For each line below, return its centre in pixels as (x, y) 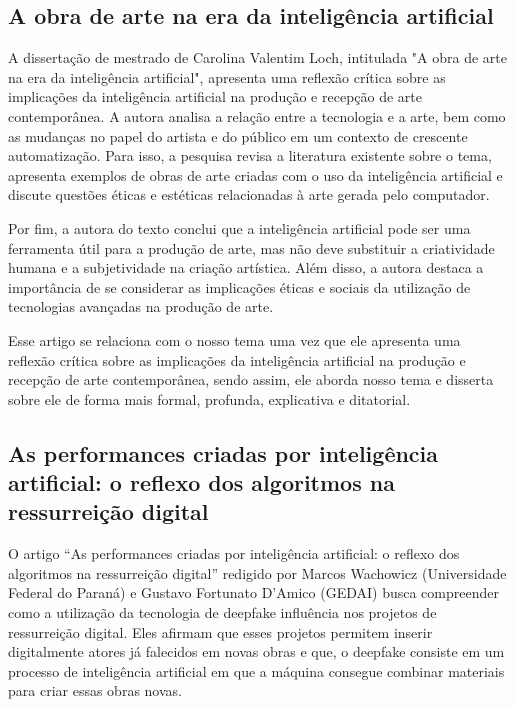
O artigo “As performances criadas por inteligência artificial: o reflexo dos (234, 553)
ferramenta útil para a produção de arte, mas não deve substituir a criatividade (251, 247)
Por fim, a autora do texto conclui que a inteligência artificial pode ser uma (239, 227)
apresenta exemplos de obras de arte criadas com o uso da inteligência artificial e (255, 174)
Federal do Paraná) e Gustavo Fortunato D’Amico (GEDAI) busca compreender (253, 592)
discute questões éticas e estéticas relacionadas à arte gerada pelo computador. (249, 194)
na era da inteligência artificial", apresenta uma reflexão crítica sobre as (227, 76)
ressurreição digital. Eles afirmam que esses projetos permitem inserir (220, 631)
